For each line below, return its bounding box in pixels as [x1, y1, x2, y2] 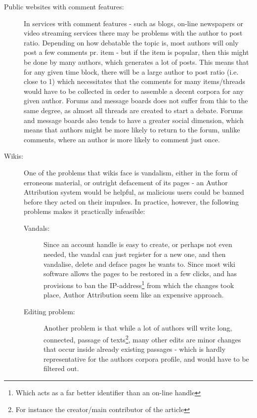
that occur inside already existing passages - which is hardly [43, 344, 226, 354]
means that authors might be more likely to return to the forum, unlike [24, 125, 240, 135]
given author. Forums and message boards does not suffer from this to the [24, 95, 248, 106]
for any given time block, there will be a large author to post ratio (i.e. [24, 66, 239, 77]
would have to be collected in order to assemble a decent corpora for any [24, 85, 244, 96]
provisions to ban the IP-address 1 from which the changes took [43, 278, 234, 290]
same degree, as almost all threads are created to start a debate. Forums [24, 105, 243, 115]
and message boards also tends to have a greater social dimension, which [24, 115, 244, 125]
